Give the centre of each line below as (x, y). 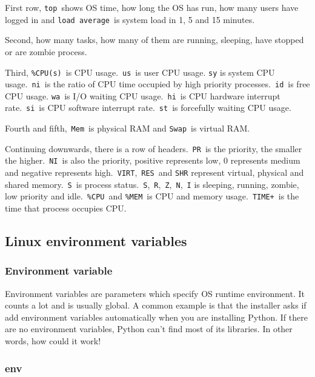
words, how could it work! (53, 341)
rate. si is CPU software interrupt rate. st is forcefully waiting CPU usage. (148, 108)
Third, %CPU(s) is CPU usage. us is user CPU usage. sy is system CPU (140, 72)
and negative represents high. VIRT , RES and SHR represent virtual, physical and (154, 172)
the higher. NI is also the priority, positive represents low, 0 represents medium (153, 160)
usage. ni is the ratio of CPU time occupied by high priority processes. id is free (157, 84)
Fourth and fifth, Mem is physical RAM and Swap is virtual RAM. (128, 128)
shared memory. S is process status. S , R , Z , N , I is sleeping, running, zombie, (152, 184)
